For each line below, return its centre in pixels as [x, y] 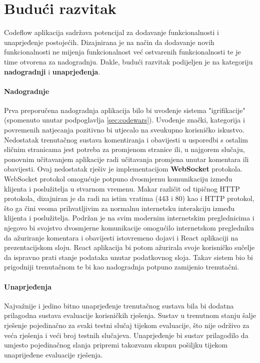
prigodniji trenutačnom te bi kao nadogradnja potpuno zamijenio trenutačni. [122, 267]
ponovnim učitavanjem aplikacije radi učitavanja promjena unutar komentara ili [126, 159]
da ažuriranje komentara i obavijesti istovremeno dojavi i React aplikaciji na [121, 237]
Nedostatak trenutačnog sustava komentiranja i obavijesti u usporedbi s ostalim [126, 139]
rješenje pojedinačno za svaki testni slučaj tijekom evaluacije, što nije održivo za [127, 325]
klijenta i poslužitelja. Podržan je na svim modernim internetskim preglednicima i [129, 218]
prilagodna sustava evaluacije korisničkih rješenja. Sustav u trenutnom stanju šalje [130, 315]
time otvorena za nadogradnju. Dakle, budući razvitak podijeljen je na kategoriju [128, 61]
